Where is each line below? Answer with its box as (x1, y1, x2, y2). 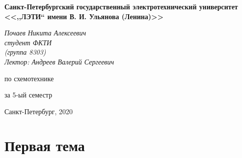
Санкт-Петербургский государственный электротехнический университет (4, 1, 238, 11)
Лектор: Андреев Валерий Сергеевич (4, 56, 114, 66)
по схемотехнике (4, 73, 54, 83)
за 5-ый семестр (4, 90, 53, 100)
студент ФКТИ (4, 37, 52, 47)
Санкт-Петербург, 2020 (4, 106, 73, 116)
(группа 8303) (4, 47, 46, 57)
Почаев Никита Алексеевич (4, 28, 86, 38)
